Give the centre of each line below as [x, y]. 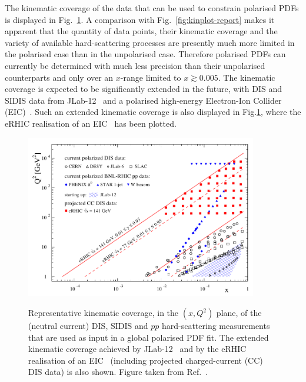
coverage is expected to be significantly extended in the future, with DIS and [143, 89]
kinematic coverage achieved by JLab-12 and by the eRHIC [137, 349]
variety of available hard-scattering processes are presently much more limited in [150, 42]
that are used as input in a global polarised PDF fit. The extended [149, 337]
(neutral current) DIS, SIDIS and [88, 326]
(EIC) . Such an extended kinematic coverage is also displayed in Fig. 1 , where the [153, 112]
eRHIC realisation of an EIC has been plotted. [91, 123]
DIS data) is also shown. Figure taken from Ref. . [118, 372]
